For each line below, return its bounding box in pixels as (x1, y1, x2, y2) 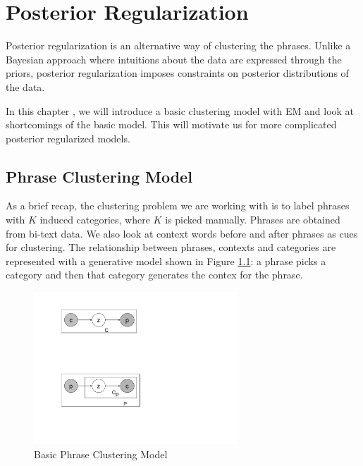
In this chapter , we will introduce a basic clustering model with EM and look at (6, 103, 355, 118)
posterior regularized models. (6, 130, 130, 145)
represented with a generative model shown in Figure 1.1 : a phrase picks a (6, 253, 326, 268)
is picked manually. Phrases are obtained (165, 212, 340, 227)
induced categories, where (39, 212, 150, 227)
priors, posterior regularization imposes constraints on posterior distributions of (6, 66, 349, 80)
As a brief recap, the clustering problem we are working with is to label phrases (6, 198, 350, 213)
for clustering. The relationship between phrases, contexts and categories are (6, 240, 336, 255)
